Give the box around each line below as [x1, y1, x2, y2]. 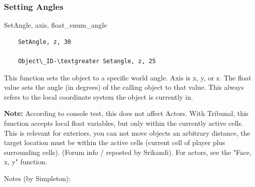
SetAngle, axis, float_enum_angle [4, 20, 107, 30]
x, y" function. [4, 156, 47, 167]
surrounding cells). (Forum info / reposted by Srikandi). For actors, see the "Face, [4, 147, 252, 157]
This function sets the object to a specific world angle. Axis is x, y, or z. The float [4, 72, 252, 82]
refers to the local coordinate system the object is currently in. [4, 91, 193, 102]
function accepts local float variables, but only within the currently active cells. [4, 117, 243, 128]
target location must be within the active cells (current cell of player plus [4, 137, 225, 148]
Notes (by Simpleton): [4, 173, 71, 183]
